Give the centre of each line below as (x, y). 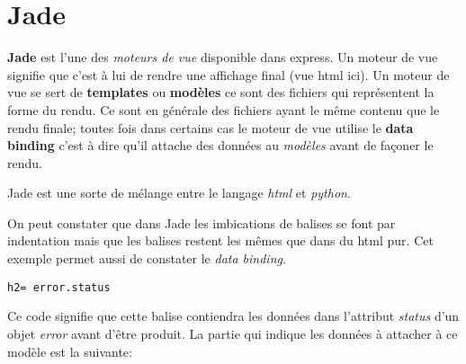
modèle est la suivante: (70, 351)
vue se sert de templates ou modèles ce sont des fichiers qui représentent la (221, 92)
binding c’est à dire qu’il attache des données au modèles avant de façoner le (220, 145)
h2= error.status (59, 287)
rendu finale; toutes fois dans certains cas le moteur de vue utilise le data (211, 127)
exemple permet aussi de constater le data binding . (147, 258)
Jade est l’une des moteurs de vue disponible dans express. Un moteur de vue (223, 57)
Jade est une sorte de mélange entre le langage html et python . (179, 193)
